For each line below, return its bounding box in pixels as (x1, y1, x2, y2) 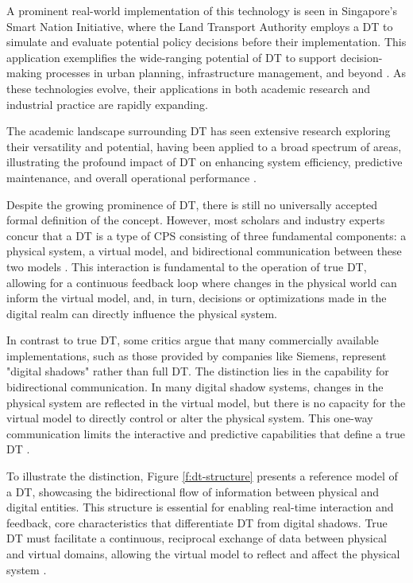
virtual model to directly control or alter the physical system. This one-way (6, 410, 373, 426)
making (6, 64, 42, 81)
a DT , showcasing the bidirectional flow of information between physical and (6, 483, 380, 499)
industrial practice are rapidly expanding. (6, 95, 208, 112)
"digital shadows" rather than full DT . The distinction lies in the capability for (6, 363, 389, 379)
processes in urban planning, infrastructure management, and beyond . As (45, 64, 407, 81)
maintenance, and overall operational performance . (6, 169, 257, 185)
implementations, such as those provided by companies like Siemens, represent (6, 347, 387, 363)
